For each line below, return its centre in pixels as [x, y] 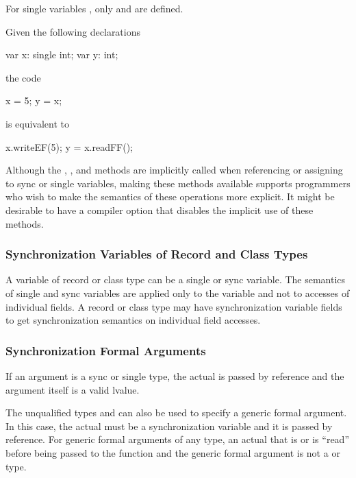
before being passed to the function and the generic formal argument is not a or [173, 452]
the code [23, 77]
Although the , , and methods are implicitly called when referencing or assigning [174, 170]
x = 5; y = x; [34, 100]
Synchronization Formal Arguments [106, 350]
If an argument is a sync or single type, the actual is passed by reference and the [175, 375]
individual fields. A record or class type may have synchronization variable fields [174, 306]
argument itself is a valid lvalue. [73, 389]
